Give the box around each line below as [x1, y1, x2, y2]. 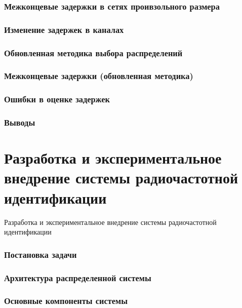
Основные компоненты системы [4, 294, 128, 307]
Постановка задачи [4, 248, 77, 260]
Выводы [4, 116, 35, 129]
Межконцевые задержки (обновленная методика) [4, 69, 193, 82]
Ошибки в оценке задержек [4, 93, 110, 105]
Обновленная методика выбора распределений [4, 46, 183, 59]
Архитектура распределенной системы [4, 271, 151, 284]
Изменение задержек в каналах [4, 23, 124, 35]
